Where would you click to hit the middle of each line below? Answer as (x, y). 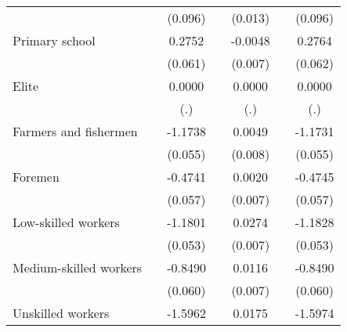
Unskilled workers (61, 313)
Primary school (54, 40)
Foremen (36, 177)
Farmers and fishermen (75, 131)
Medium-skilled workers (78, 267)
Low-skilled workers (66, 222)
